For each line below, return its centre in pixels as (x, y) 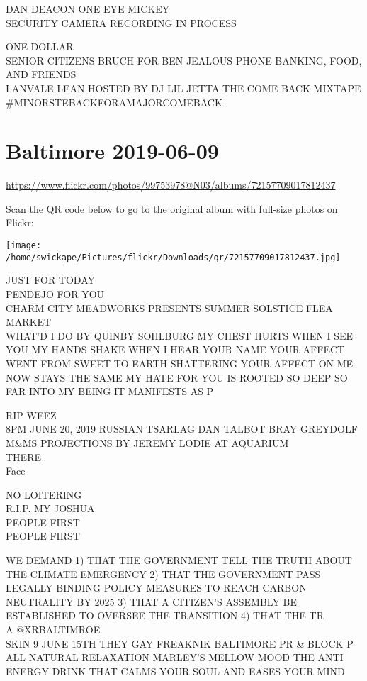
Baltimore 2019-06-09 (112, 151)
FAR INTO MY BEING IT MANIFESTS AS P (110, 391)
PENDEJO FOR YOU (55, 293)
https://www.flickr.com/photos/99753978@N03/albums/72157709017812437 (171, 185)
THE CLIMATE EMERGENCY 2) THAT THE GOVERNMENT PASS (163, 574)
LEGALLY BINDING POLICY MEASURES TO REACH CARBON (156, 588)
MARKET (29, 322)
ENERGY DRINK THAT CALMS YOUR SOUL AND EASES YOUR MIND (175, 671)
